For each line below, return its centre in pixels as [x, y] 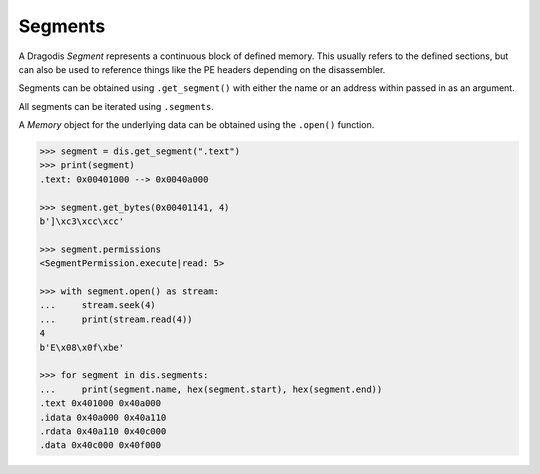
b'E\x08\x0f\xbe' [82, 347]
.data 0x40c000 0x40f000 [100, 445]
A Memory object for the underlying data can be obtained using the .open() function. [196, 125]
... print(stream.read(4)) [116, 319]
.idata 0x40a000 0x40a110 [103, 417]
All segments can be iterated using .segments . [116, 106]
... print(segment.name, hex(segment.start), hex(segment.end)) [211, 389]
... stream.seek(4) [98, 305]
